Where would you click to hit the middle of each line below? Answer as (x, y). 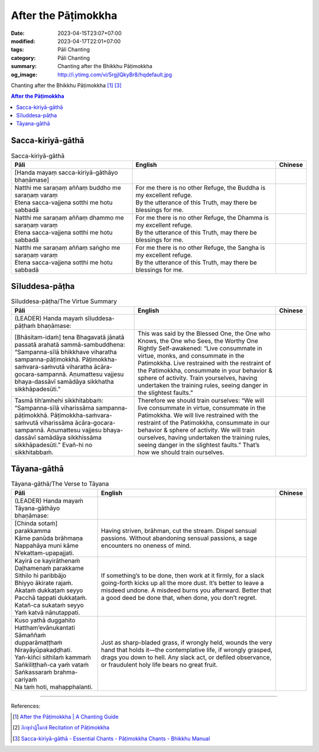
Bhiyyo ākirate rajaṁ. (44, 583)
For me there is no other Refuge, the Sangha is (200, 248)
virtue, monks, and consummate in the (191, 355)
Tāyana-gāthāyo (37, 508)
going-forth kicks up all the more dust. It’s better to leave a (182, 583)
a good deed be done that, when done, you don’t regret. (179, 597)
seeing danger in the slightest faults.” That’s (199, 445)
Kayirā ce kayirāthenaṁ (47, 561)
